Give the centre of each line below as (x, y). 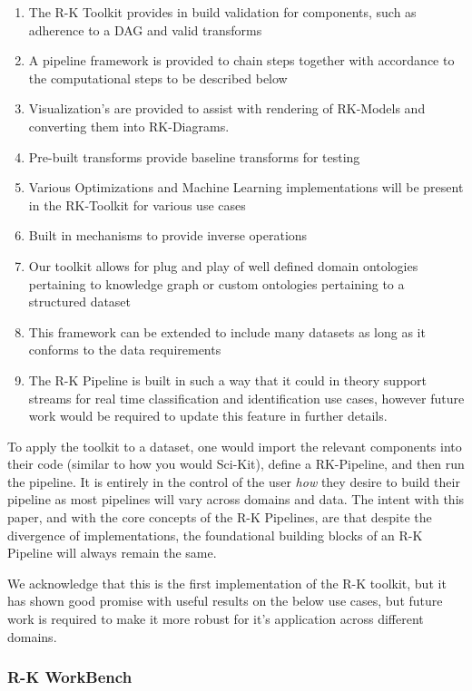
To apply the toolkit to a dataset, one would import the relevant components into (235, 446)
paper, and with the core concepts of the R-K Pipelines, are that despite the (220, 517)
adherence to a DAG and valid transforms (145, 29)
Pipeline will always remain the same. (112, 553)
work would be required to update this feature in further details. (208, 416)
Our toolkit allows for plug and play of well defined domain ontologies (223, 265)
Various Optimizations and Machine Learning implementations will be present (246, 187)
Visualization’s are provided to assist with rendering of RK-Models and (227, 108)
